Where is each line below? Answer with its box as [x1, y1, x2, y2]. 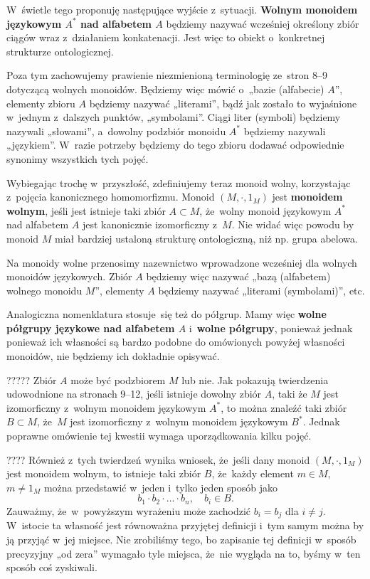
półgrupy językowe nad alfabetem [6, 320, 175, 335]
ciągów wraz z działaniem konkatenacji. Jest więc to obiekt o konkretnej [6, 30, 325, 45]
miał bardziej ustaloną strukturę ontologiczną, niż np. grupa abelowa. [55, 230, 358, 245]
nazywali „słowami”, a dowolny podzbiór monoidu [6, 123, 226, 138]
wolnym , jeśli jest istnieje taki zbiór [6, 203, 166, 218]
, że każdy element [211, 466, 294, 481]
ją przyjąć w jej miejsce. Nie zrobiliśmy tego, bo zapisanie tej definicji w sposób [6, 531, 356, 546]
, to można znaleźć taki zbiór [221, 400, 347, 415]
